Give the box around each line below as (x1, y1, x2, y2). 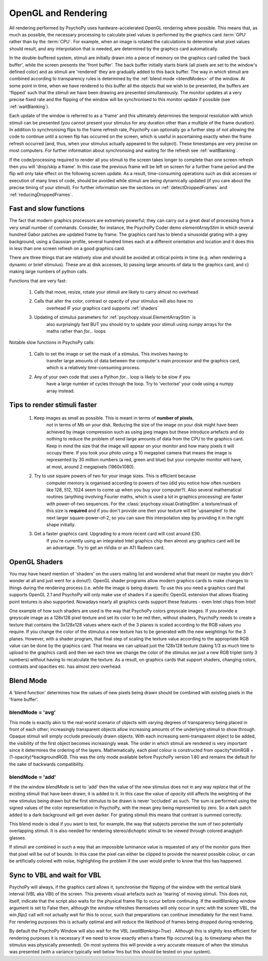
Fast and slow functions (9, 205, 85, 213)
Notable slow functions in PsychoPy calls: (9, 339, 95, 345)
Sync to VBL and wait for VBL (9, 871, 102, 879)
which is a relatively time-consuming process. (46, 365, 140, 371)
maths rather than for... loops (46, 328, 106, 334)
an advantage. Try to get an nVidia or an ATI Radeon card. (46, 545, 165, 551)
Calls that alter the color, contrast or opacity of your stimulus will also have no (34, 298, 193, 304)
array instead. (46, 388, 75, 394)
